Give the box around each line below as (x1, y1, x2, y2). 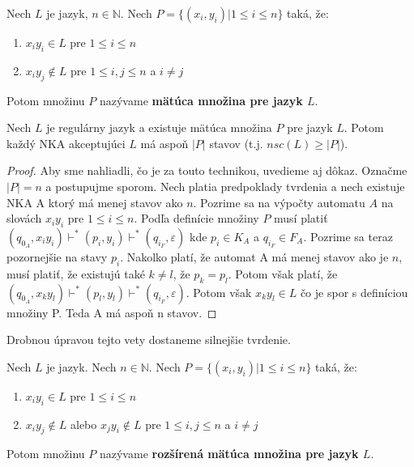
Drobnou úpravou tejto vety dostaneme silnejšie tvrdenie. (6, 331, 291, 348)
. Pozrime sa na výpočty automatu (193, 193, 365, 210)
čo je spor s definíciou (300, 283, 408, 300)
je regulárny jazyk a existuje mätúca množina (46, 119, 272, 136)
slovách (6, 210, 42, 227)
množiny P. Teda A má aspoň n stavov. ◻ (6, 304, 217, 321)
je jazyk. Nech (46, 358, 117, 375)
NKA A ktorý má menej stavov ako (6, 193, 183, 210)
